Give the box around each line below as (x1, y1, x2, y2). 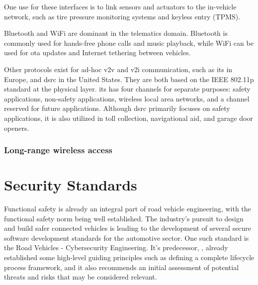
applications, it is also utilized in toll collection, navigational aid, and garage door (4, 112, 253, 123)
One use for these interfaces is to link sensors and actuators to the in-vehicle (4, 1, 237, 11)
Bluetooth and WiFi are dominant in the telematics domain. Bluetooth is (4, 28, 228, 38)
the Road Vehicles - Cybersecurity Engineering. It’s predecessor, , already (4, 242, 228, 253)
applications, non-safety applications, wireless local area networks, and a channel (4, 93, 250, 103)
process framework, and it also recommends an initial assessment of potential (4, 262, 239, 272)
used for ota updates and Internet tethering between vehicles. (4, 47, 191, 58)
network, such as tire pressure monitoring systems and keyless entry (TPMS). (4, 11, 241, 21)
